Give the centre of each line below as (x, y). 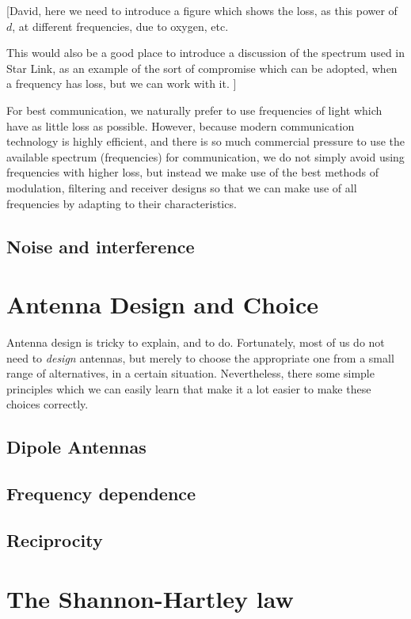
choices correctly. (48, 404)
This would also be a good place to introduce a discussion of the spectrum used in (206, 53)
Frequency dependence (101, 494)
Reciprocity (55, 539)
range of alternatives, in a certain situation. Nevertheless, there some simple (190, 373)
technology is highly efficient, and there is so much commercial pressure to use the (205, 141)
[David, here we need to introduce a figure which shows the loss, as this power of (202, 10)
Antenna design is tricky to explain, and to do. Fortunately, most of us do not (196, 342)
